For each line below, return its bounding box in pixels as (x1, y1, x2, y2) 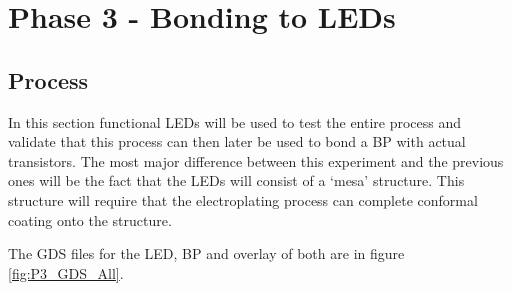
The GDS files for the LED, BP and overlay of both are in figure (8, 243, 405, 264)
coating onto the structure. (8, 209, 172, 230)
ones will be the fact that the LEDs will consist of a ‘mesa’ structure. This (8, 170, 465, 191)
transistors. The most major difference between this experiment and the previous (8, 150, 504, 171)
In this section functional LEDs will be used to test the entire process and (8, 111, 462, 132)
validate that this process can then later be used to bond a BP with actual (8, 131, 466, 152)
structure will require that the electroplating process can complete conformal (8, 189, 478, 210)
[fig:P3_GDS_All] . (8, 262, 124, 283)
